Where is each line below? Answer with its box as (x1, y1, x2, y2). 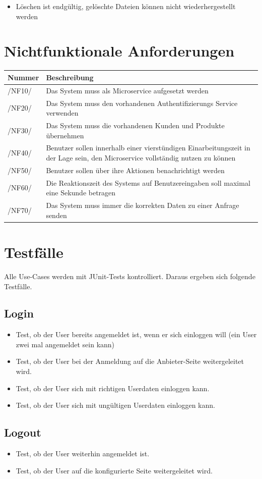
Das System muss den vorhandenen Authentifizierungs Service (46, 97, 238, 108)
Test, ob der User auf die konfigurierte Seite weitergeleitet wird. (16, 465, 213, 475)
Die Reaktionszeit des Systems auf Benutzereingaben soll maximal (46, 177, 250, 188)
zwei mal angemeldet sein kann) (16, 339, 115, 349)
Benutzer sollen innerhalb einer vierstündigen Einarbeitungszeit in (46, 142, 250, 153)
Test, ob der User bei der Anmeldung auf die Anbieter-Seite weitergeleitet (16, 356, 244, 366)
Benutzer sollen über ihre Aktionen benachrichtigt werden (46, 165, 225, 175)
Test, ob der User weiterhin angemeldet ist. (16, 448, 150, 459)
